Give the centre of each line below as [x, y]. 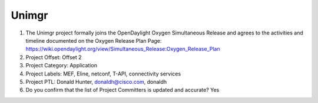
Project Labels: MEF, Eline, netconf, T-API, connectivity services [103, 74]
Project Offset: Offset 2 [54, 57]
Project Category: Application [61, 66]
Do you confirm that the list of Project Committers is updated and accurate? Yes [122, 90]
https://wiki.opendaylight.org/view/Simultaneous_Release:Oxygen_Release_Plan [123, 49]
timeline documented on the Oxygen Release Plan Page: [94, 40]
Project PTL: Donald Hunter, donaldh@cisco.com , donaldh [96, 81]
